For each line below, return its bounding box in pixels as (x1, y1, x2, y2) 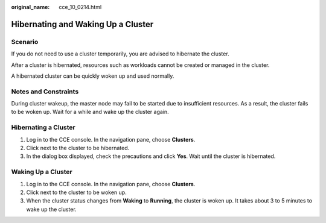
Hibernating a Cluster (11, 124, 75, 132)
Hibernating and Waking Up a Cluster (11, 19, 154, 30)
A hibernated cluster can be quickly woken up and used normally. (11, 72, 174, 80)
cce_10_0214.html (59, 4, 102, 10)
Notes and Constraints (11, 87, 79, 96)
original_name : (11, 4, 50, 10)
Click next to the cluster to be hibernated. (26, 145, 130, 151)
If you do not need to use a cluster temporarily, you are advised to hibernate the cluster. (11, 50, 229, 57)
